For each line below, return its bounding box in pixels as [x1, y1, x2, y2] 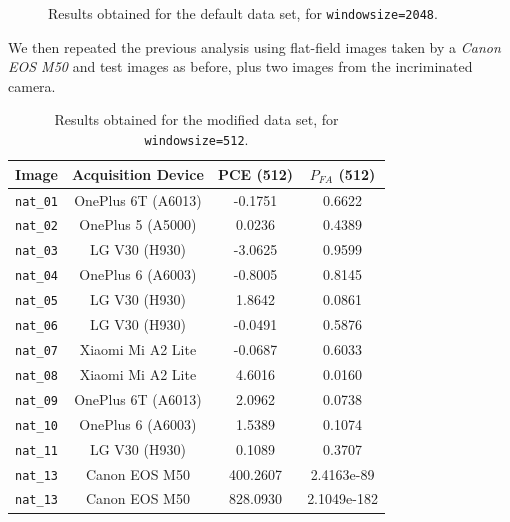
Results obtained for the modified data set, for [54, 109, 339, 130]
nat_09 [15, 393, 58, 408]
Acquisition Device [71, 163, 204, 184]
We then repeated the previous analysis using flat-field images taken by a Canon [8, 36, 501, 57]
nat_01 [15, 194, 58, 209]
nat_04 [15, 269, 58, 284]
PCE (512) [217, 163, 294, 184]
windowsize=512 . [144, 129, 249, 150]
